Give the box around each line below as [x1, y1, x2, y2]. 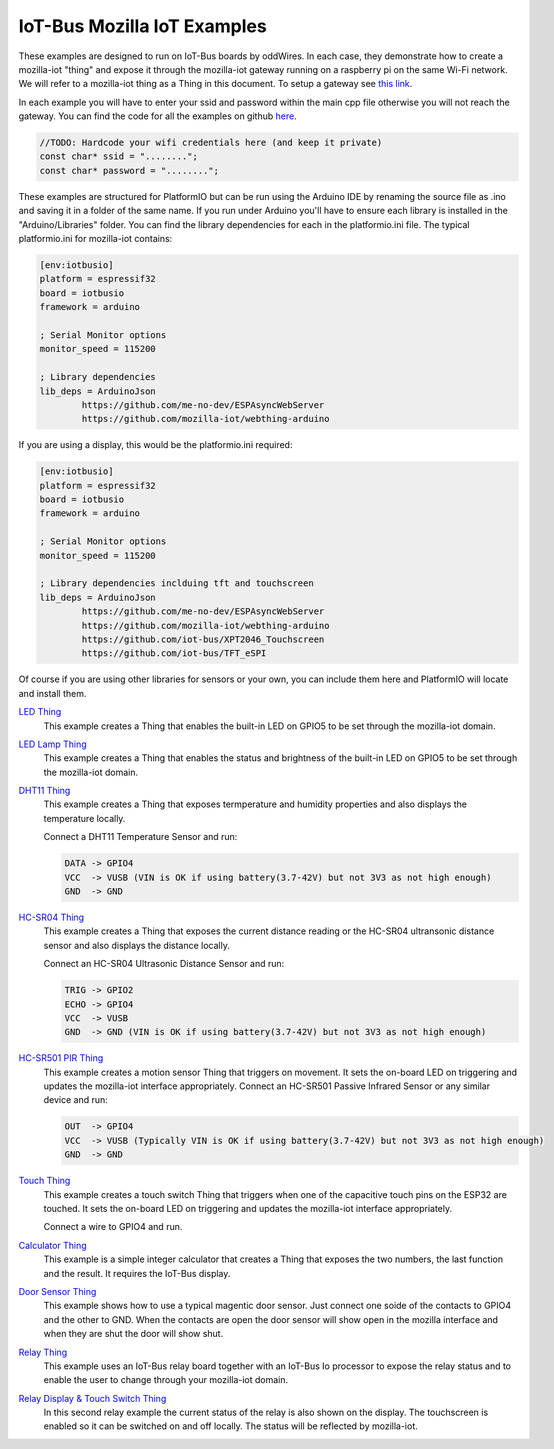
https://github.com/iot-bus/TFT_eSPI [81, 648, 267, 659]
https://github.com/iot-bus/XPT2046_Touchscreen [81, 633, 325, 645]
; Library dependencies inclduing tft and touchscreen [39, 578, 314, 589]
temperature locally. [43, 812, 126, 824]
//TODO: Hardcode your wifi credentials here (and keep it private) [39, 137, 383, 149]
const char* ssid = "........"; [39, 151, 199, 162]
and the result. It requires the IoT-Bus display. [43, 1267, 231, 1279]
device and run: [43, 1094, 109, 1106]
